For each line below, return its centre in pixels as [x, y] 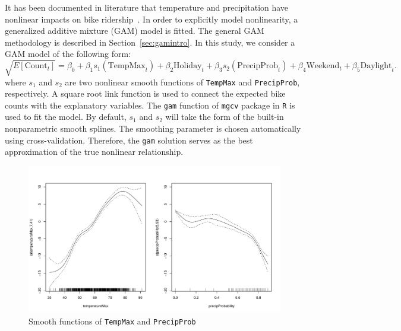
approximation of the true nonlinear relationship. [94, 152]
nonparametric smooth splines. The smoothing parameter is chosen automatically [153, 128]
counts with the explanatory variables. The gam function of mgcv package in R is [150, 105]
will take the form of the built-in [225, 117]
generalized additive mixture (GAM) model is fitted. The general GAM [135, 31]
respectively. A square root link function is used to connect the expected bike [145, 93]
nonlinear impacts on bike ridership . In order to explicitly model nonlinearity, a [151, 19]
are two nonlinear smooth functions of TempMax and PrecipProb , [182, 82]
